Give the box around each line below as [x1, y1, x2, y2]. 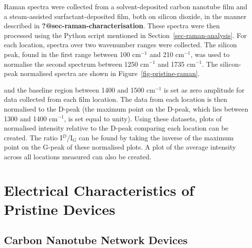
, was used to [190, 49, 230, 59]
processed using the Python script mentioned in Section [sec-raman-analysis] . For [4, 30, 247, 40]
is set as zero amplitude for [163, 84, 245, 95]
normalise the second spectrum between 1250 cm [4, 58, 149, 69]
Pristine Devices [4, 199, 115, 219]
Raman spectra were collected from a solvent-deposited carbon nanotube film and [4, 1, 248, 11]
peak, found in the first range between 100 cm [4, 49, 141, 59]
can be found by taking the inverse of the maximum [79, 132, 234, 142]
